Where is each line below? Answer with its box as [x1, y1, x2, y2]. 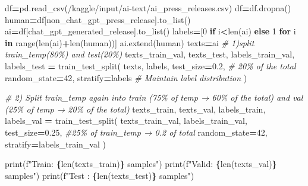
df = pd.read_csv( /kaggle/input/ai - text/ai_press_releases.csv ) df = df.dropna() [5, 2, 291, 14]
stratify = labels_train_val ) [5, 137, 106, 150]
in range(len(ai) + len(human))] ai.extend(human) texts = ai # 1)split [5, 36, 254, 49]
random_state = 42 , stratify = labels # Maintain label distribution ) [5, 71, 247, 84]
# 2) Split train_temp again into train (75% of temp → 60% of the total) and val [5, 91, 303, 104]
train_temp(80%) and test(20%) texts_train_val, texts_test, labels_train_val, [5, 48, 295, 60]
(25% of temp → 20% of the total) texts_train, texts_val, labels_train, [5, 102, 266, 115]
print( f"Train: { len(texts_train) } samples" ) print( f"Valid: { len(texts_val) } [5, 158, 277, 170]
